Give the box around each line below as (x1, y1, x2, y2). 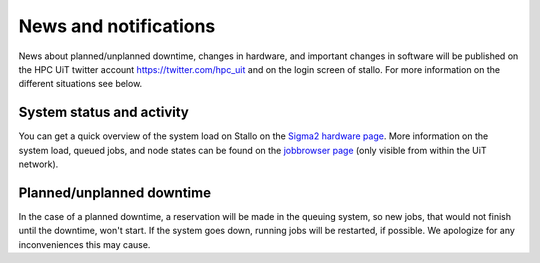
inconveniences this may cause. (18, 238, 151, 250)
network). (18, 158, 59, 170)
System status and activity (18, 104, 190, 121)
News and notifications (18, 15, 216, 37)
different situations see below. (18, 78, 143, 90)
